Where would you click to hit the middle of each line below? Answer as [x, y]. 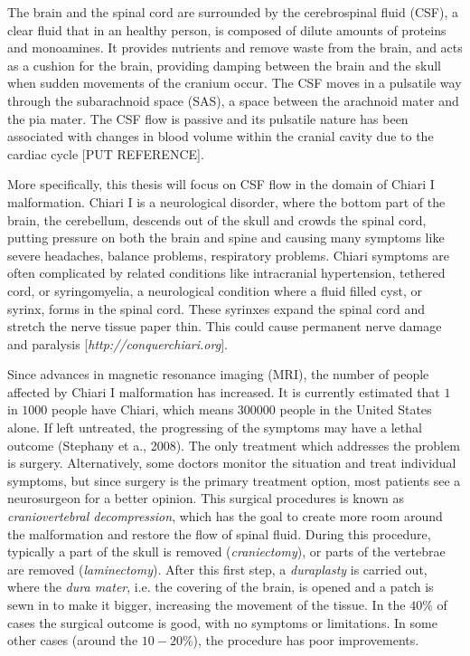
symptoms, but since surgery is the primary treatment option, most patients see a [234, 480]
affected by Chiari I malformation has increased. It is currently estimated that [224, 391]
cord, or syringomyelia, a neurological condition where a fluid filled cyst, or [215, 290]
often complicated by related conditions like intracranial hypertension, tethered [226, 273]
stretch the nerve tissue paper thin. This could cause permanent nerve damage [225, 326]
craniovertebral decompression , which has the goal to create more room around [225, 516]
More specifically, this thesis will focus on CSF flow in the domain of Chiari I [221, 184]
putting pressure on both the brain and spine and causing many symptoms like [226, 238]
